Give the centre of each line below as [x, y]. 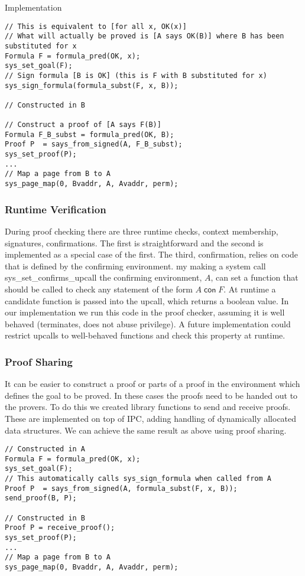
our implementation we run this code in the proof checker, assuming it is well [145, 312]
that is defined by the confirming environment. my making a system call [135, 266]
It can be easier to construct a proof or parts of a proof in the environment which [152, 384]
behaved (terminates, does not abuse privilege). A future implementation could [148, 323]
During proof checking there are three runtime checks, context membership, [142, 231]
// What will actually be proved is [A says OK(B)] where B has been [145, 36]
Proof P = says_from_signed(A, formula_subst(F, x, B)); [121, 488]
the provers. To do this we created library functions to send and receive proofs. [148, 407]
